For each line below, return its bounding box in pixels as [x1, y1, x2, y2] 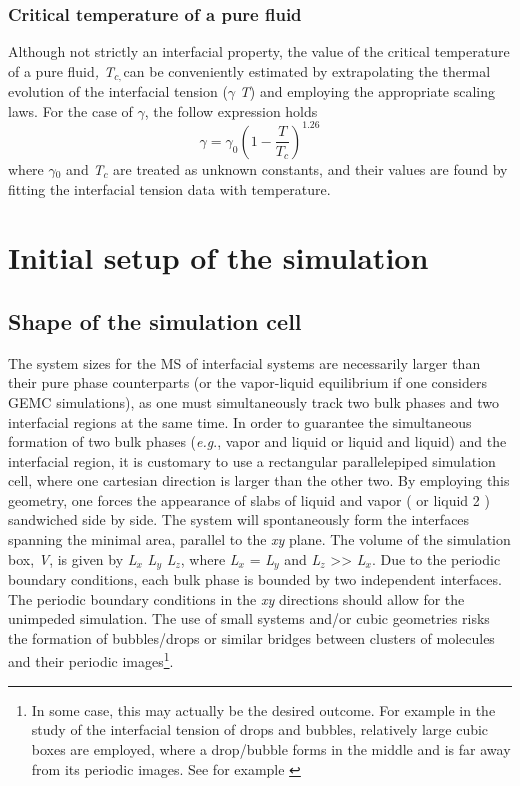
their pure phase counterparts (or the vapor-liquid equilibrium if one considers [8, 372, 488, 393]
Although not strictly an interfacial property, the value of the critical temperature [8, 41, 510, 62]
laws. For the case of [8, 100, 133, 121]
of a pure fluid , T [8, 60, 115, 81]
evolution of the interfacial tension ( [8, 81, 228, 102]
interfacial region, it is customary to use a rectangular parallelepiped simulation [8, 450, 496, 471]
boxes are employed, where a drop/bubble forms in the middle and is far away [31, 738, 511, 759]
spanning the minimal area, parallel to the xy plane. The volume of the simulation [8, 529, 511, 550]
